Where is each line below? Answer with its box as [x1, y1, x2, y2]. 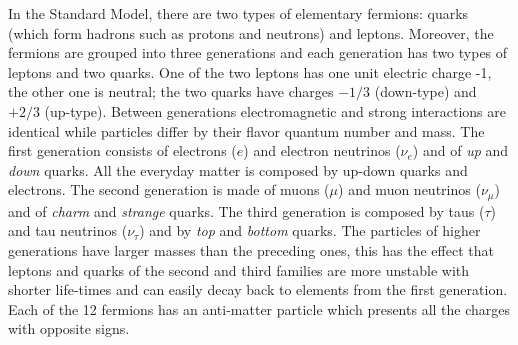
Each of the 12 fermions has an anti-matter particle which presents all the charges [8, 298, 511, 319]
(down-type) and [374, 81, 477, 102]
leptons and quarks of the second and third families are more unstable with [8, 259, 470, 280]
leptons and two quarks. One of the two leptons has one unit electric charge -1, [8, 61, 492, 82]
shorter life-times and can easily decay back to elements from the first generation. [8, 279, 508, 300]
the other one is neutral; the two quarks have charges [8, 81, 334, 102]
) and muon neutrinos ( [338, 179, 481, 200]
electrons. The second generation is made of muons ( [8, 179, 330, 200]
